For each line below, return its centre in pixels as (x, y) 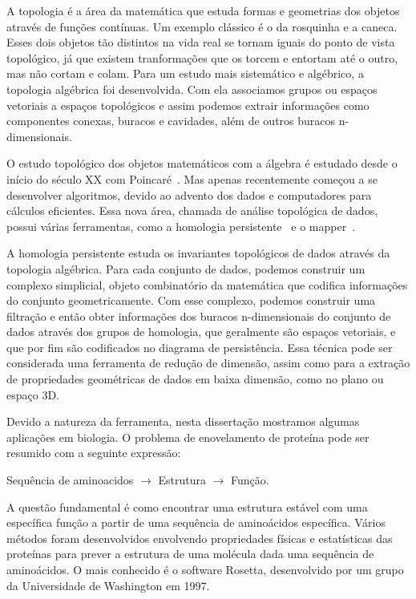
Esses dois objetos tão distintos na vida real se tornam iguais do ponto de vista (201, 42)
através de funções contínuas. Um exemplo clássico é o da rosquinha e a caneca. (202, 26)
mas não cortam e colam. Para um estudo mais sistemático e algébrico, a (185, 73)
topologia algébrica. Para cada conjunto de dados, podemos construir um (186, 268)
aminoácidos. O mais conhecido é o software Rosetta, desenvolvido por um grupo (205, 569)
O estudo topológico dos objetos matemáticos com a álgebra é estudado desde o (202, 163)
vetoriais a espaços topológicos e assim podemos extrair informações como (188, 105)
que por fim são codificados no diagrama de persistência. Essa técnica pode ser (200, 347)
